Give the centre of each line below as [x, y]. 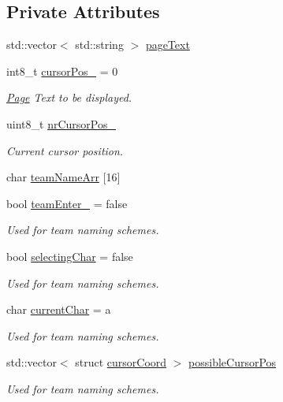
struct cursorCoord [121, 362]
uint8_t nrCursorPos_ [61, 123]
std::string [99, 45]
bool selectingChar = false [70, 256]
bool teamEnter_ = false [67, 203]
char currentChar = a [59, 309]
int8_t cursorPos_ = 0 [62, 71]
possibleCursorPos [233, 362]
